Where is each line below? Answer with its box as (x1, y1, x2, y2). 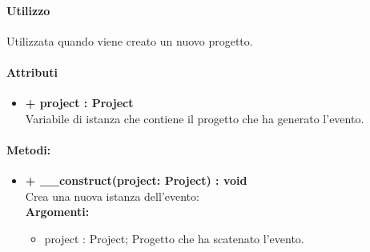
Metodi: (6, 141, 51, 158)
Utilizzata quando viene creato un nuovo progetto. (6, 32, 253, 49)
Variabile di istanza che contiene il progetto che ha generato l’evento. (25, 110, 364, 126)
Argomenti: (25, 203, 90, 220)
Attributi (6, 63, 58, 80)
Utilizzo (6, 2, 50, 18)
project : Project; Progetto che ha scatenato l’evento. (44, 230, 304, 246)
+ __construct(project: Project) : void (25, 172, 247, 189)
